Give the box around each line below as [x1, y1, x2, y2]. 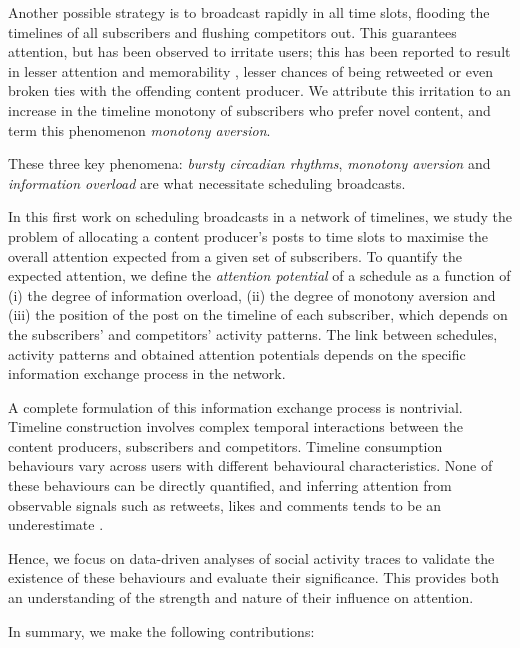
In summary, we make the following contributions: [8, 620, 315, 641]
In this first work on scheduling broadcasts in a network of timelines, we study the [8, 206, 512, 227]
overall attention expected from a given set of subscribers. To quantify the [8, 245, 462, 266]
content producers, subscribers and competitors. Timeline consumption [8, 435, 443, 456]
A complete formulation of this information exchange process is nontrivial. [8, 396, 463, 417]
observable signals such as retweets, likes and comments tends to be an [8, 494, 442, 515]
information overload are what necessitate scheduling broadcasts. [8, 172, 406, 193]
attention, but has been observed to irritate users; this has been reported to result [8, 41, 511, 62]
